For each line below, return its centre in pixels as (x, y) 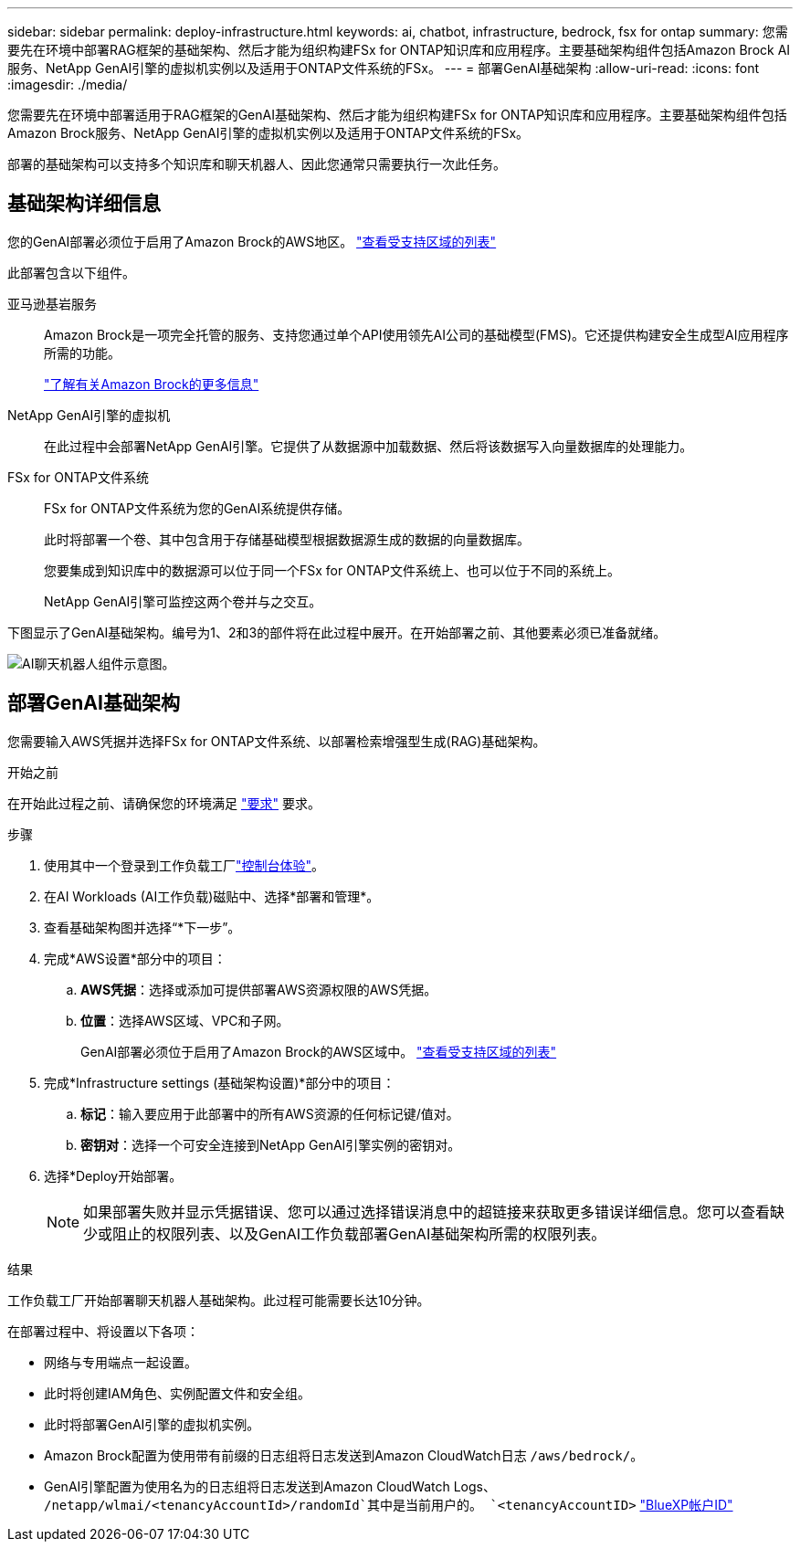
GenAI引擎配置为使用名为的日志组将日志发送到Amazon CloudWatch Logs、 (270, 1486)
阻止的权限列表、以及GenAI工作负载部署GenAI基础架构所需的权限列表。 (359, 1233)
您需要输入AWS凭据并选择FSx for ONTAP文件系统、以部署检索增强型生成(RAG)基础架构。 (277, 741)
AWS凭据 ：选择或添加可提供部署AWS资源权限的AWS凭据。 (259, 989)
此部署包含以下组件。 (71, 272)
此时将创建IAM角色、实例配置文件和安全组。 (178, 1393)
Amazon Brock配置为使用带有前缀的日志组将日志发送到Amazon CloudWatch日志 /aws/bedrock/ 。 (344, 1455)
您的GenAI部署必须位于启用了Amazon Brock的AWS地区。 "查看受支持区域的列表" (252, 241)
